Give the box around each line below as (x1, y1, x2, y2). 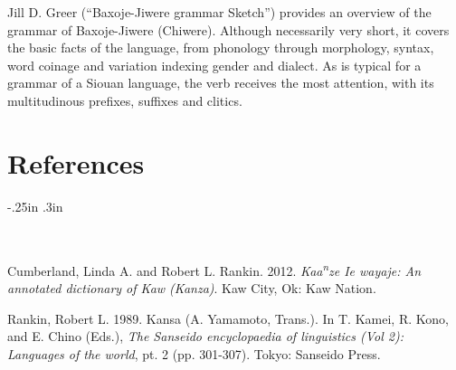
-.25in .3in (7, 196, 63, 215)
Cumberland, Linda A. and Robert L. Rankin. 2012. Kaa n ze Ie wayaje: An (7, 258, 422, 280)
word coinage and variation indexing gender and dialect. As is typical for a (7, 55, 422, 74)
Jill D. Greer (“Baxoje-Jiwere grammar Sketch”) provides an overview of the (7, 3, 432, 21)
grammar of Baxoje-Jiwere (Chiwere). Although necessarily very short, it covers (7, 20, 450, 39)
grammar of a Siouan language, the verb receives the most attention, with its (7, 73, 434, 92)
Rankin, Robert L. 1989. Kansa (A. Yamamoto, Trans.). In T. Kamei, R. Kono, (7, 308, 449, 327)
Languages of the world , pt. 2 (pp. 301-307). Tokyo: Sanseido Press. (7, 344, 381, 363)
